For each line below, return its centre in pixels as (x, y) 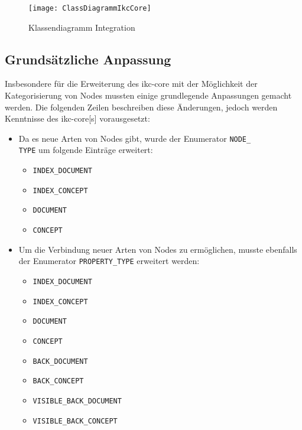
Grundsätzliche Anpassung (88, 59)
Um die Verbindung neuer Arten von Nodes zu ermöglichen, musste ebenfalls (158, 249)
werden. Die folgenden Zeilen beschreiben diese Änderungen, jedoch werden (141, 107)
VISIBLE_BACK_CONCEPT (75, 421)
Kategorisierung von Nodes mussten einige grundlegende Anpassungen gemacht (148, 95)
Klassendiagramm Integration (82, 27)
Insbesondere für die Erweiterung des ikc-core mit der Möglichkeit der (131, 84)
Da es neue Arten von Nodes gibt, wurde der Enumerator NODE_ (135, 138)
